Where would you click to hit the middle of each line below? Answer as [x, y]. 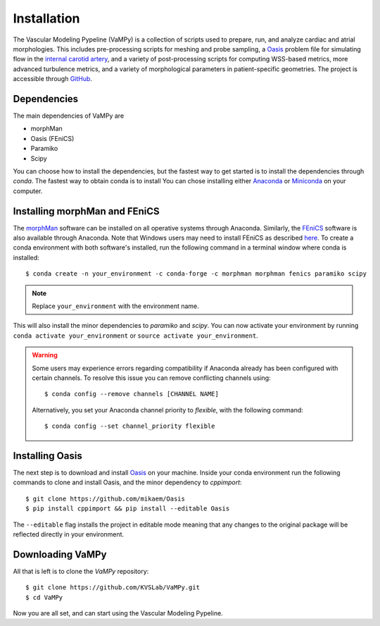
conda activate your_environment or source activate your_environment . [135, 336]
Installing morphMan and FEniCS [86, 211]
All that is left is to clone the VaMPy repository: [81, 571]
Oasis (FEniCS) [52, 138]
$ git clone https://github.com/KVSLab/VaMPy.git [113, 588]
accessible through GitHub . [53, 79]
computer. [28, 191]
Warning [45, 355]
